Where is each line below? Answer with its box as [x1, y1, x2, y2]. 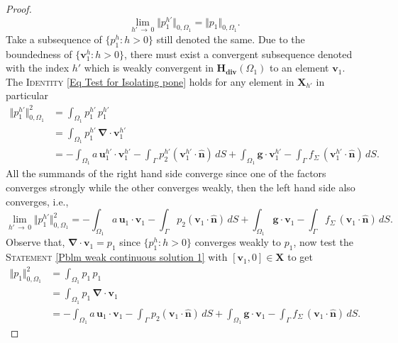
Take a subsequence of [6, 31, 102, 46]
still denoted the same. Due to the [156, 31, 305, 46]
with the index [6, 60, 70, 75]
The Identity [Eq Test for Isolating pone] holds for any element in [6, 74, 294, 89]
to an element [269, 60, 329, 75]
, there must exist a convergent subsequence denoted [124, 46, 353, 61]
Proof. [6, 1, 32, 16]
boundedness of [6, 46, 72, 61]
